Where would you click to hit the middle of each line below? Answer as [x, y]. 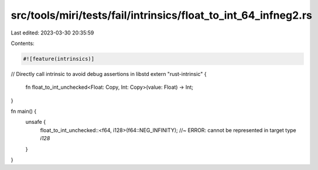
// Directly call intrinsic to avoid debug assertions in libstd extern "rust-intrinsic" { [109, 74]
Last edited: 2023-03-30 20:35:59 [52, 33]
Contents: [23, 43]
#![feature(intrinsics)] [59, 59]
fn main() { [24, 112]
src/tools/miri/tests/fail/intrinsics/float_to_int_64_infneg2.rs [162, 15]
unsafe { [36, 122]
